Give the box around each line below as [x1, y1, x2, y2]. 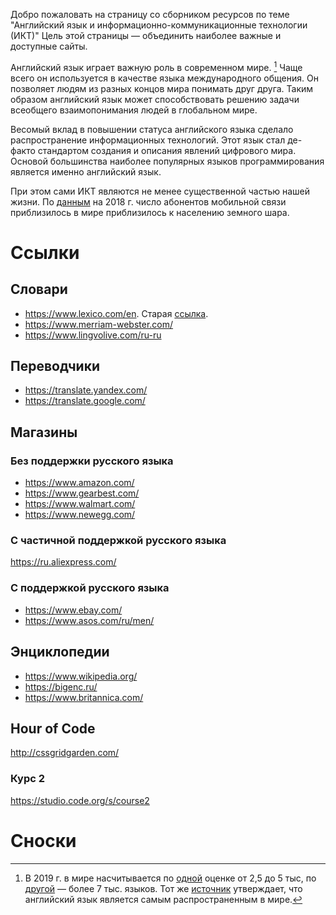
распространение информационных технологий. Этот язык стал [10, 134, 286, 146]
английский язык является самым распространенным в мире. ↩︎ [24, 893, 303, 905]
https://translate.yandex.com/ [24, 384, 148, 396]
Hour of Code [10, 720, 96, 737]
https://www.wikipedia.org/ [24, 670, 138, 682]
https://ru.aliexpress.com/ [10, 556, 117, 568]
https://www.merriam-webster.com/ [24, 318, 174, 330]
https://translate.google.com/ [24, 395, 146, 407]
